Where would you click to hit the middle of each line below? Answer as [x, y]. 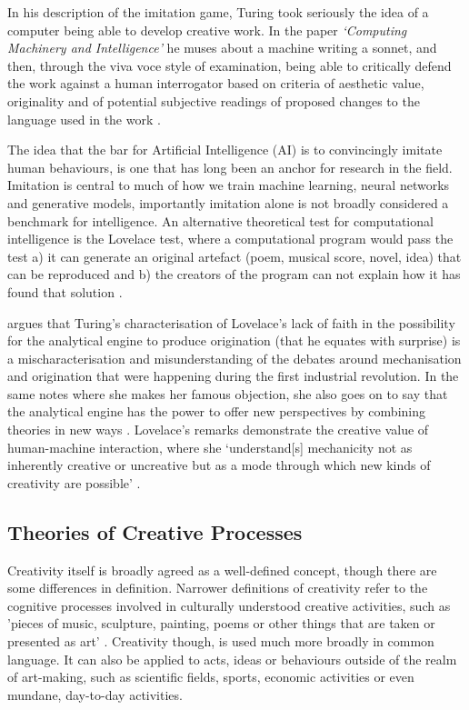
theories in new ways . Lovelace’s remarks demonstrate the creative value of [218, 430]
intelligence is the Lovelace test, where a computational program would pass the [230, 239]
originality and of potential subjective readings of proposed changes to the [214, 100]
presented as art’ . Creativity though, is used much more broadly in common [221, 641]
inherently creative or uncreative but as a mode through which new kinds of [219, 465]
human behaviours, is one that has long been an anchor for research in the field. [230, 167]
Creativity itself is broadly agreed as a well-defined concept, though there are [222, 570]
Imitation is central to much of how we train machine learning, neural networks [229, 185]
